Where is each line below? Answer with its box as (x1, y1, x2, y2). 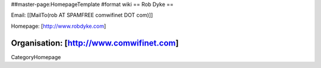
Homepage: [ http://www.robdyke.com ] (11, 22, 106, 30)
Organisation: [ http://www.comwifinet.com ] (11, 38, 179, 48)
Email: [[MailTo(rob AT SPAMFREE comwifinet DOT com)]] (11, 12, 153, 19)
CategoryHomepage (11, 53, 61, 60)
